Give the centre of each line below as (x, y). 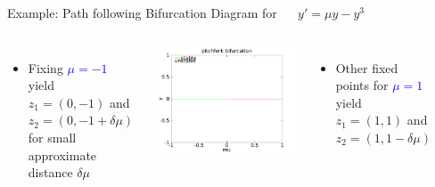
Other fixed (367, 67)
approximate (62, 154)
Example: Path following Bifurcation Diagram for (142, 12)
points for (362, 85)
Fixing (45, 67)
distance (50, 172)
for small (52, 137)
